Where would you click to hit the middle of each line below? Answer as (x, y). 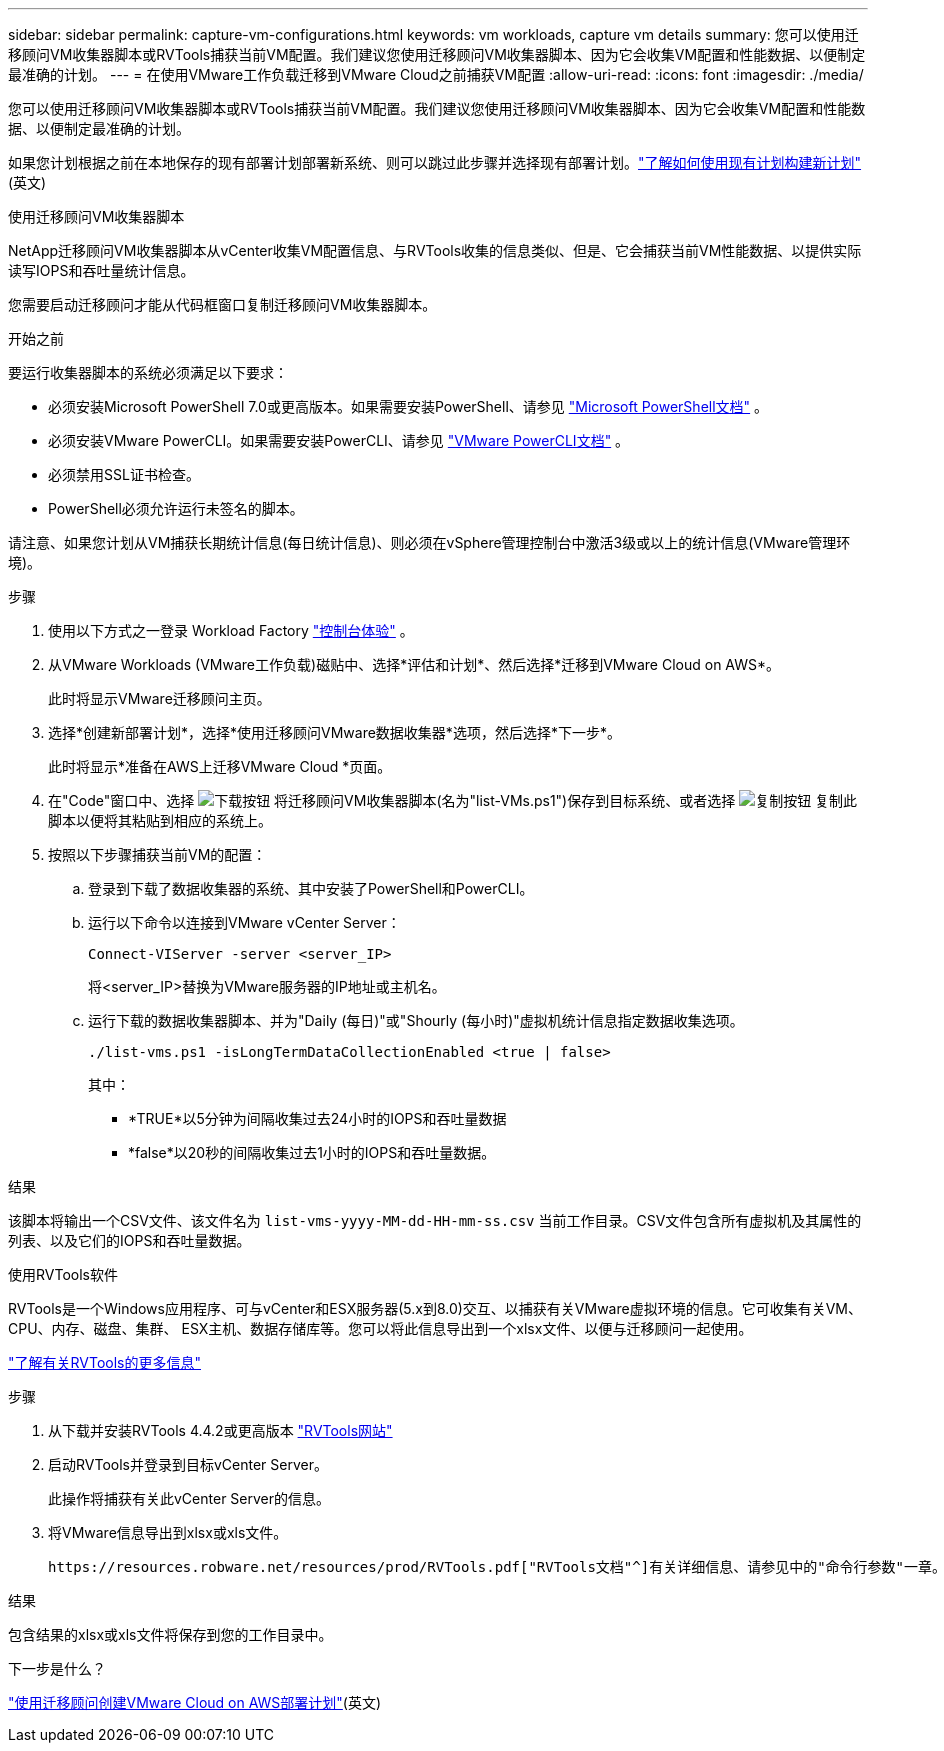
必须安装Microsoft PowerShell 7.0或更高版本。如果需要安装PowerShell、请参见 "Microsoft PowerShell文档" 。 (408, 406)
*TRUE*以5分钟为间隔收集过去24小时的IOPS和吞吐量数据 (317, 1118)
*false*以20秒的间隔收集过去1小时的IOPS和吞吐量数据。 (312, 1152)
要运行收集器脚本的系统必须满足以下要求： (148, 372)
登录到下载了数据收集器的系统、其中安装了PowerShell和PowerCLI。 (311, 888)
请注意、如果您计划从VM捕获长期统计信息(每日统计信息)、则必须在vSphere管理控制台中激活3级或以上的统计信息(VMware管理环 (429, 542)
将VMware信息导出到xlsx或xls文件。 (168, 1532)
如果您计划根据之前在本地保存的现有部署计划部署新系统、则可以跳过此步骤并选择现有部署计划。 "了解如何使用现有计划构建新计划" (435, 162)
